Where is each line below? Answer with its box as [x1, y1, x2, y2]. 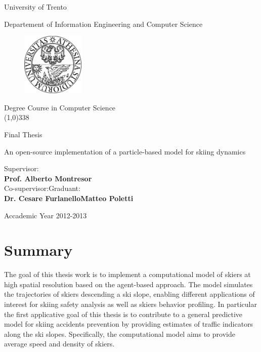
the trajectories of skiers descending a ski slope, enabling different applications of [4, 289, 255, 299]
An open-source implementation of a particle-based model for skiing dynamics [4, 146, 246, 157]
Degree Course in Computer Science [4, 102, 116, 112]
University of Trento [4, 2, 67, 12]
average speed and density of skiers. [4, 338, 115, 349]
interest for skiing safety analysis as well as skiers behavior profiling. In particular [4, 299, 257, 309]
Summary [4, 240, 73, 260]
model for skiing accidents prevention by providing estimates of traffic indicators [4, 319, 253, 329]
